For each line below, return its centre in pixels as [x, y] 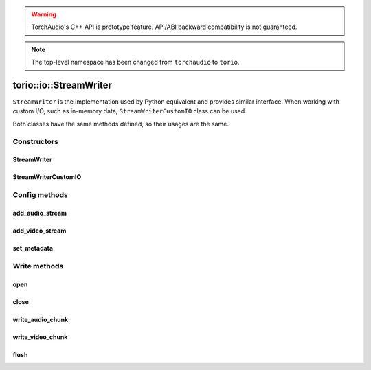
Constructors [35, 141]
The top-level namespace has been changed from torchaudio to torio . [135, 62]
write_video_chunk [40, 337]
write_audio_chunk [41, 319]
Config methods [41, 195]
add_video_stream [40, 231]
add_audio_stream [40, 213]
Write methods [38, 266]
